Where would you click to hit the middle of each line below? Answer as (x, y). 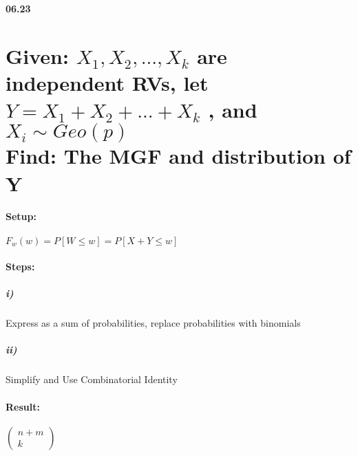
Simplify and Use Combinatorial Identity (92, 379)
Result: (23, 406)
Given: (37, 55)
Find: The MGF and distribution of (178, 156)
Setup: (21, 216)
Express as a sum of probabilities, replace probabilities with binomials (153, 323)
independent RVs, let (107, 82)
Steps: (20, 267)
